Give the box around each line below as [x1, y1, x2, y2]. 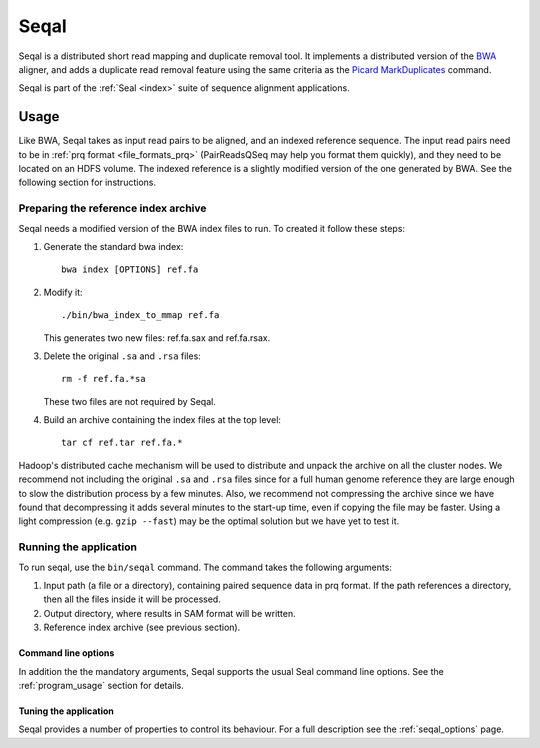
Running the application [18, 540, 137, 554]
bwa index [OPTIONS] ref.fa [61, 264, 199, 275]
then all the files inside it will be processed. [43, 593, 222, 605]
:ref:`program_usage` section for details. [18, 679, 185, 691]
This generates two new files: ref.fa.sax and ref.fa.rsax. [43, 331, 271, 344]
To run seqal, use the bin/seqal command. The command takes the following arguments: [18, 561, 392, 573]
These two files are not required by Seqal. [43, 395, 217, 407]
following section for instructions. [18, 176, 157, 189]
